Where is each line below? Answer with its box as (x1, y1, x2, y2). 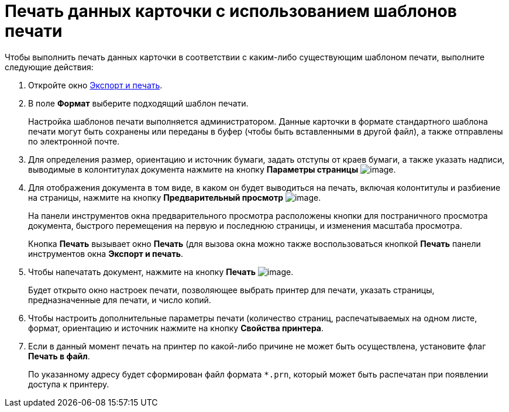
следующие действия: (5, 61, 94, 72)
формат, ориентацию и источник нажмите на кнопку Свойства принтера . (28, 322, 324, 333)
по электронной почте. (28, 136, 120, 146)
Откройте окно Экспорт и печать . (28, 80, 163, 90)
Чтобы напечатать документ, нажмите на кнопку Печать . (28, 266, 294, 277)
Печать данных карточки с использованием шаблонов (5, 1, 457, 21)
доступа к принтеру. (28, 379, 109, 389)
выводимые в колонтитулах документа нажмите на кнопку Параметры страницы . (28, 164, 396, 174)
